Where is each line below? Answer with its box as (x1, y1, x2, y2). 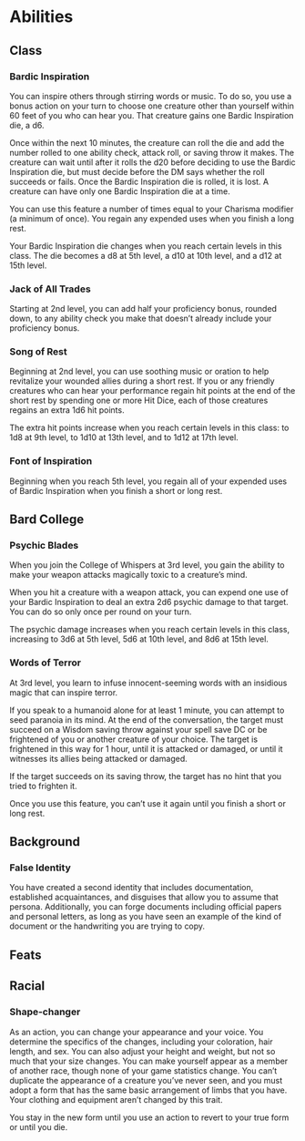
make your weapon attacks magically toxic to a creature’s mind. (9, 570, 248, 581)
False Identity (9, 861, 71, 874)
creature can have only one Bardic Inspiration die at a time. (9, 185, 230, 197)
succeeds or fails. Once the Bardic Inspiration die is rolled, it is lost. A (9, 176, 269, 187)
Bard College (9, 512, 85, 528)
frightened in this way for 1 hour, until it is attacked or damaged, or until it (9, 743, 284, 754)
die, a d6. (9, 119, 45, 130)
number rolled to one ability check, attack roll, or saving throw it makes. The (9, 147, 294, 158)
